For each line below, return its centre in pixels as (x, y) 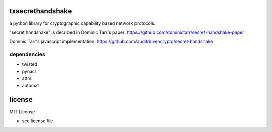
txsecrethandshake (41, 11)
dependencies (27, 54)
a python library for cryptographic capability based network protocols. (82, 23)
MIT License (22, 112)
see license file (38, 121)
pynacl (29, 71)
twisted (30, 64)
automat (30, 85)
